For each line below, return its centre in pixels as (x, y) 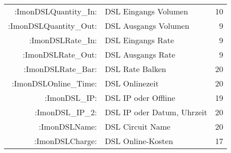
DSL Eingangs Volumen (146, 11)
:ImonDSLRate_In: (63, 40)
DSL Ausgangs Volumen (147, 26)
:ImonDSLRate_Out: (60, 54)
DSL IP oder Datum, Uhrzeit (156, 112)
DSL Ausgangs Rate (140, 54)
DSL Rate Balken (135, 69)
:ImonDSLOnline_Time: (54, 83)
